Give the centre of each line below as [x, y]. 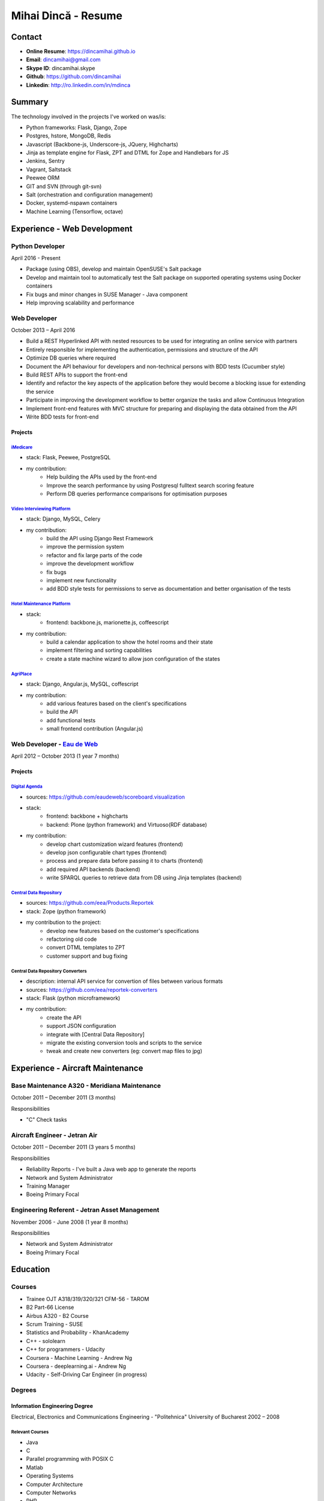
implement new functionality [82, 581]
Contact [26, 37]
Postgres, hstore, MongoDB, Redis [68, 136]
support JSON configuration [81, 1026]
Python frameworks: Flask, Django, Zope [76, 127]
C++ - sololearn [46, 1341]
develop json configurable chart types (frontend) [107, 852]
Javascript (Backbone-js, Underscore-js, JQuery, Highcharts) [102, 144]
